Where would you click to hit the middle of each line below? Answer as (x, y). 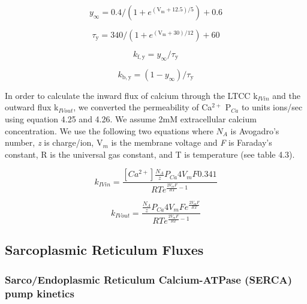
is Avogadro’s (255, 130)
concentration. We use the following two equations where (109, 130)
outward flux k (32, 107)
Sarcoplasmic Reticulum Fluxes (104, 250)
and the (286, 95)
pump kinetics (40, 293)
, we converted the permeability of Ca (143, 107)
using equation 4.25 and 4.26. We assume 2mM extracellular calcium (131, 118)
